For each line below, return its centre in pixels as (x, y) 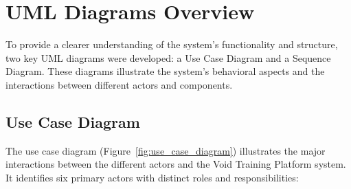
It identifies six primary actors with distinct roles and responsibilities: (152, 177)
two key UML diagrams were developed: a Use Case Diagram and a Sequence (168, 57)
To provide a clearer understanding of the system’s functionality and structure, (172, 44)
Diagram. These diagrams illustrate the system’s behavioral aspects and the (165, 71)
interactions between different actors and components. (119, 84)
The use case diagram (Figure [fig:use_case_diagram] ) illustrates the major (166, 150)
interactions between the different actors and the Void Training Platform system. (176, 164)
